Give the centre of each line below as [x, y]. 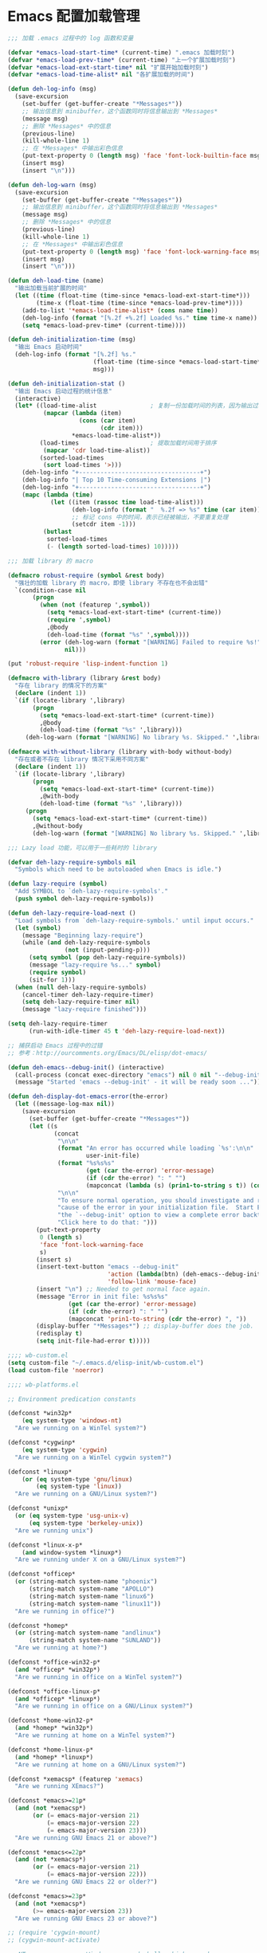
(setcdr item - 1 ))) [104, 524]
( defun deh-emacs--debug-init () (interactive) [86, 1067]
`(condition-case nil [51, 590]
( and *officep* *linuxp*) [58, 1699]
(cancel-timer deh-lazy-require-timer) [88, 994]
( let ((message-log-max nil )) [65, 1104]
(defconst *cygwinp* [42, 1443]
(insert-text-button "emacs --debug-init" [108, 1267]
